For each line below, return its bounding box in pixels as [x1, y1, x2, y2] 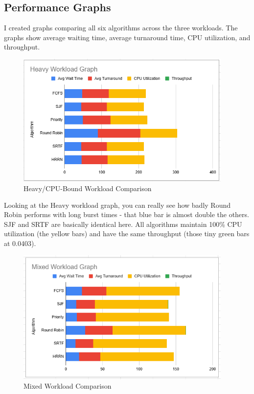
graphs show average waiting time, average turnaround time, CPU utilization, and [4, 32, 251, 42]
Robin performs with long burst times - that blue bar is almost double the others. [4, 209, 249, 220]
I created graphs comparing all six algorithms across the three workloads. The [4, 23, 238, 33]
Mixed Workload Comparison [23, 381, 112, 391]
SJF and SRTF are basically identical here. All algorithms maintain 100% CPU [4, 219, 242, 229]
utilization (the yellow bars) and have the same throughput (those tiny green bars [4, 228, 250, 239]
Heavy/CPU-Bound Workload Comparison [23, 183, 152, 193]
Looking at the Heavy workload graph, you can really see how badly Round [4, 199, 231, 210]
